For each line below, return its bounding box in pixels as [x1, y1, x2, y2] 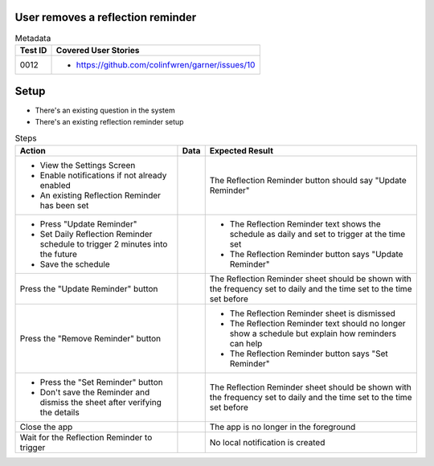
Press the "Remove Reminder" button [19, 333, 162, 344]
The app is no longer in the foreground [209, 421, 356, 432]
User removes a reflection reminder [14, 10, 197, 24]
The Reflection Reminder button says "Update [229, 248, 403, 260]
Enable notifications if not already [39, 170, 167, 181]
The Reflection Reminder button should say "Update [209, 174, 407, 186]
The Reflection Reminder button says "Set [229, 348, 389, 359]
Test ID [19, 44, 47, 55]
